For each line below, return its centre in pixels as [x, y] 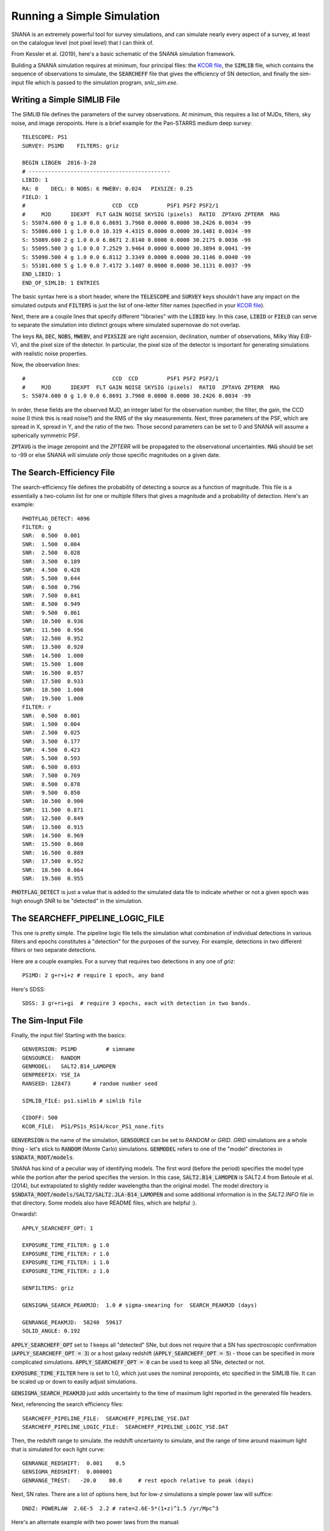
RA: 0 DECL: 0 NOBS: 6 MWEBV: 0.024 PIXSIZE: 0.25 [108, 189]
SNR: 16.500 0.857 [53, 673]
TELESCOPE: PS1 [45, 137]
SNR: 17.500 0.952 [53, 861]
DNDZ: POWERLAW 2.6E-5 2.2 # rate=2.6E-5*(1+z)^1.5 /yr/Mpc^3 [121, 1508]
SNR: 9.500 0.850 [51, 793]
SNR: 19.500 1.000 [53, 698]
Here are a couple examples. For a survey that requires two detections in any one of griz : [123, 961]
